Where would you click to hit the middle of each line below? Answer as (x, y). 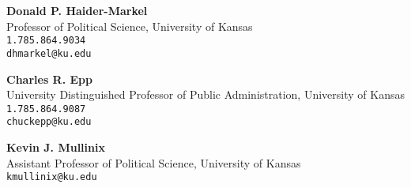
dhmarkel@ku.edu (49, 53)
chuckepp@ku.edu (49, 122)
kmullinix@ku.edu (52, 177)
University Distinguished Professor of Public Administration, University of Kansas (205, 94)
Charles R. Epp (49, 79)
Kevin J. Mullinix (56, 147)
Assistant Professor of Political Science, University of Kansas (154, 162)
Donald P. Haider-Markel (77, 10)
